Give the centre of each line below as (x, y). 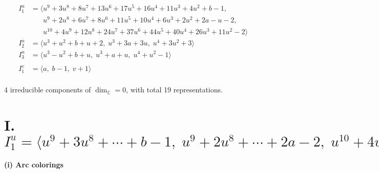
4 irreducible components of (48, 90)
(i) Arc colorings (34, 165)
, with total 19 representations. (174, 90)
